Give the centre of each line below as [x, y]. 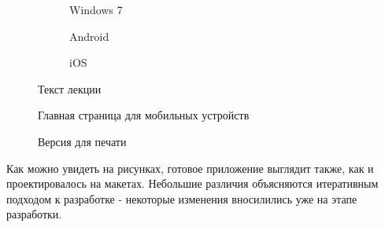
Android [89, 36]
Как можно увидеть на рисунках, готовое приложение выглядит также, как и [190, 168]
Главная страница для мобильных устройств [144, 115]
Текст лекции [70, 88]
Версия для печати [82, 141]
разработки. [34, 214]
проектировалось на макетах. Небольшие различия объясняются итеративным [192, 183]
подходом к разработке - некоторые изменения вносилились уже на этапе [182, 198]
